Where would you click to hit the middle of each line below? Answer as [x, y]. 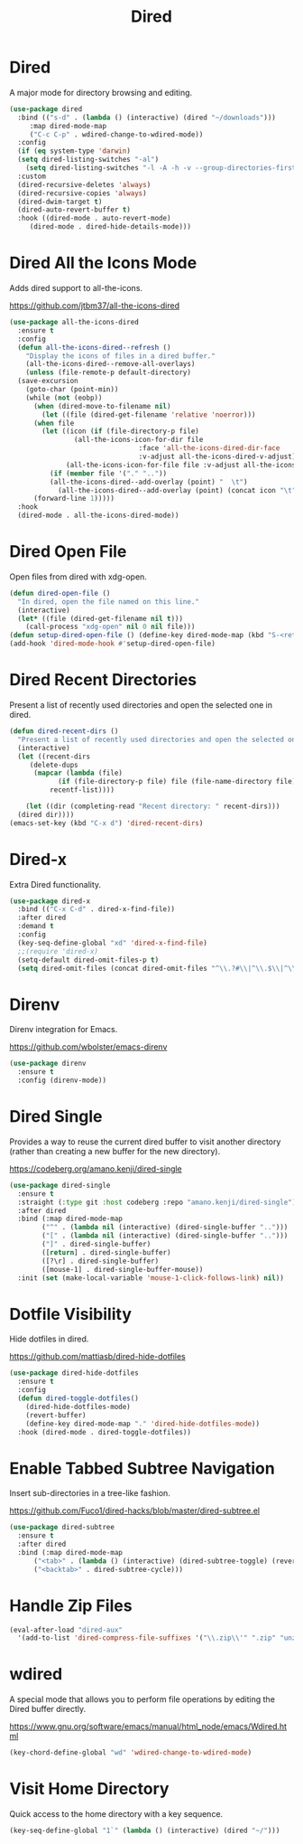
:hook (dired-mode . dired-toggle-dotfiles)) [105, 1432]
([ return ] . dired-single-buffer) [106, 1252]
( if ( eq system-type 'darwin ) [74, 151]
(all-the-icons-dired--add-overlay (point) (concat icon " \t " [177, 490]
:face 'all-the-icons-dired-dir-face [209, 448]
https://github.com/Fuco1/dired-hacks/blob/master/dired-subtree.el [134, 1510]
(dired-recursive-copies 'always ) [82, 193]
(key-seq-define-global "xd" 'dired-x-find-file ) [112, 943]
